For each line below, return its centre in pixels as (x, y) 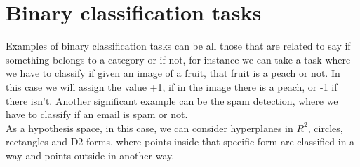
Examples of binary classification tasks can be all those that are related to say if (178, 46)
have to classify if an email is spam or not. (97, 114)
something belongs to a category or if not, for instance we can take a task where (178, 59)
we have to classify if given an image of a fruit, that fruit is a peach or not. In (173, 73)
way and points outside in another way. (90, 155)
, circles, (325, 128)
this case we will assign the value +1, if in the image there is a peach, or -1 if (172, 86)
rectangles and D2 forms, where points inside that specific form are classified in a (180, 141)
